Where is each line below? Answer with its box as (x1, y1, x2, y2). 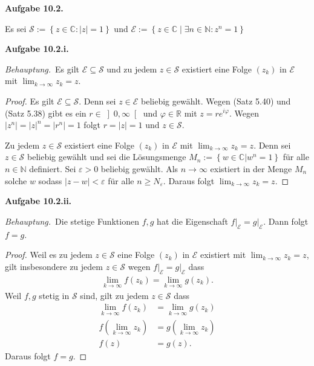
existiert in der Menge (210, 162, 292, 175)
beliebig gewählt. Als (100, 162, 178, 175)
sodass (38, 174, 62, 187)
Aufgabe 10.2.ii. (5, 194, 72, 207)
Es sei (5, 22, 27, 34)
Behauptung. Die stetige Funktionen (5, 214, 139, 227)
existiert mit (200, 248, 246, 261)
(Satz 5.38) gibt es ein (5, 106, 87, 119)
